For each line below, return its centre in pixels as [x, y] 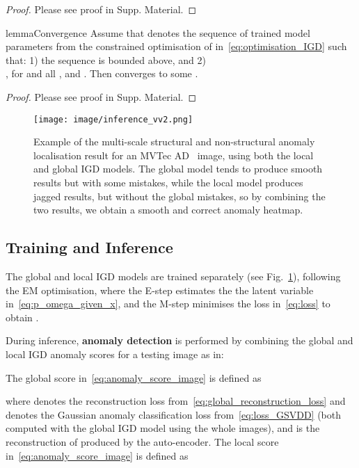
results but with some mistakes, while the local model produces [168, 182]
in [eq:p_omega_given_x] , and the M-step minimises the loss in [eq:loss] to [168, 304]
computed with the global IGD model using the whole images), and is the [163, 428]
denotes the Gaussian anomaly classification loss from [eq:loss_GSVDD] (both [173, 414]
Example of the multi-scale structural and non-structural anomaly [174, 142]
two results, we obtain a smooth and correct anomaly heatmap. [168, 210]
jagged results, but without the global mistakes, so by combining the [179, 196]
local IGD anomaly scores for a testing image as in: [115, 354]
